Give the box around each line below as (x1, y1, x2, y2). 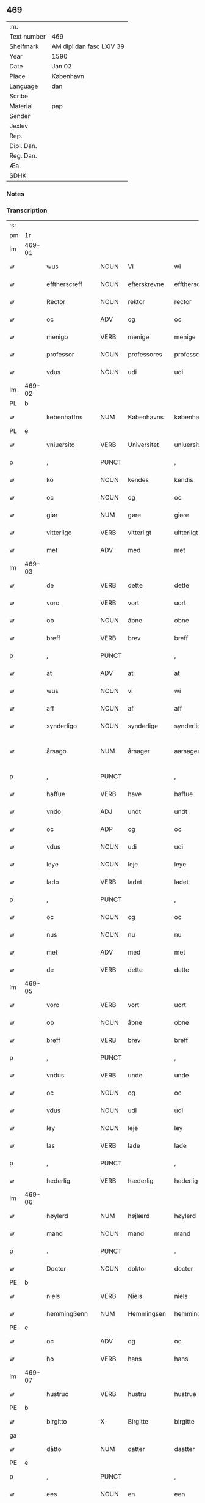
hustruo (46, 1390, 69, 1398)
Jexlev (9, 122, 29, 130)
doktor (128, 1265, 147, 1273)
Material (9, 102, 33, 110)
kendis (174, 476, 193, 484)
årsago (46, 747, 67, 756)
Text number (9, 32, 46, 40)
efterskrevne (128, 280, 165, 289)
